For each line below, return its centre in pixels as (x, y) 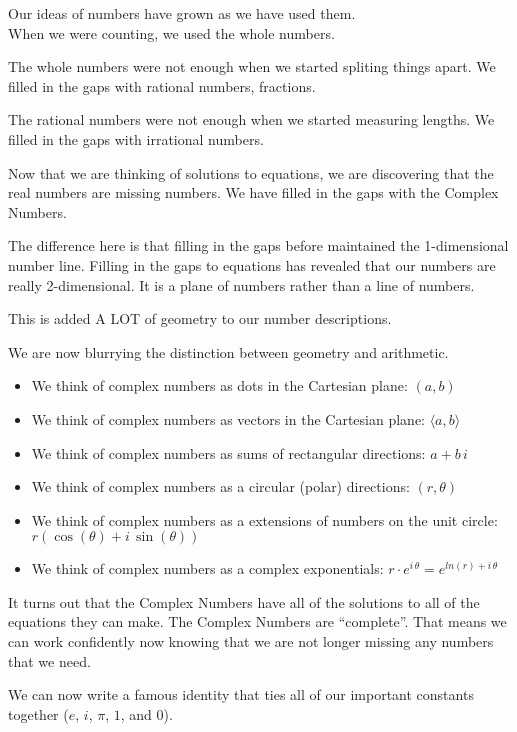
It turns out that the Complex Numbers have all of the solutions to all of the (244, 601)
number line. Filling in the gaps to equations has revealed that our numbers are (252, 264)
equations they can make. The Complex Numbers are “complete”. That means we (257, 621)
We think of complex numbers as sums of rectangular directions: (228, 452)
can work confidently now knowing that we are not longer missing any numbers (251, 641)
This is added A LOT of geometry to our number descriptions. (200, 318)
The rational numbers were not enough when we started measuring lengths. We (251, 119)
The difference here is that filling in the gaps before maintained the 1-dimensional (258, 245)
